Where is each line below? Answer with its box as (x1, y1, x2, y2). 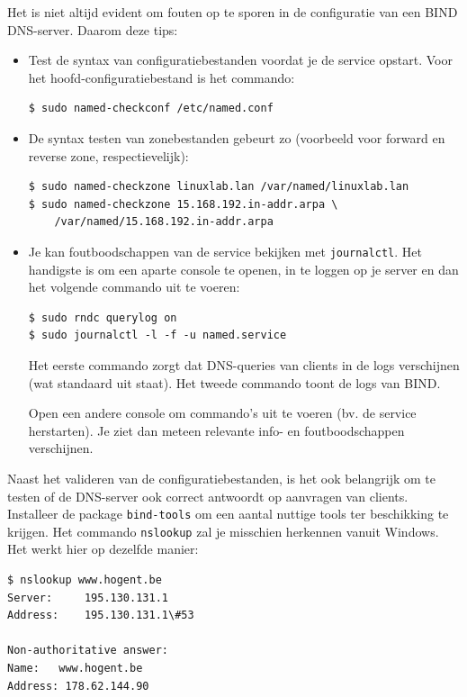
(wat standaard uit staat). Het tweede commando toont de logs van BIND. (28, 373, 441, 392)
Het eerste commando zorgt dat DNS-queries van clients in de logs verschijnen (28, 355, 460, 374)
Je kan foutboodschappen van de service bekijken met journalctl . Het (28, 241, 422, 260)
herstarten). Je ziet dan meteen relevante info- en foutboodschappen (28, 421, 405, 439)
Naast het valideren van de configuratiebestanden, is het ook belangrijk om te (7, 468, 436, 487)
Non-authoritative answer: (7, 644, 168, 657)
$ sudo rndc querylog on (28, 311, 177, 324)
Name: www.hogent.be (7, 662, 143, 674)
